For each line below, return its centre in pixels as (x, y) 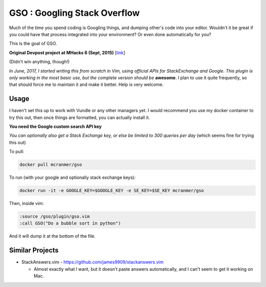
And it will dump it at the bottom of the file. (52, 236)
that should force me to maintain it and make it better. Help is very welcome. (86, 84)
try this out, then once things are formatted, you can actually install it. (80, 117)
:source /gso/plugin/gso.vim (55, 217)
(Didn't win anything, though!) (39, 62)
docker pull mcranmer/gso (51, 165)
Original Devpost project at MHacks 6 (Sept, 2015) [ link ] (67, 52)
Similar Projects (34, 250)
